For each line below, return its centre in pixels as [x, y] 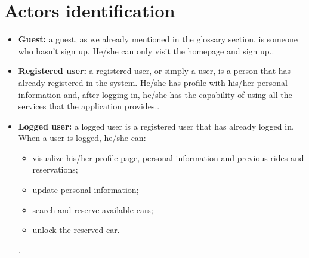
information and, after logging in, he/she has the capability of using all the [155, 94]
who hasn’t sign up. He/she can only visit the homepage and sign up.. [146, 50]
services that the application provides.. [89, 106]
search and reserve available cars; [93, 209]
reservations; [55, 169]
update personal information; [86, 190]
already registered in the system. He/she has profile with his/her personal [153, 82]
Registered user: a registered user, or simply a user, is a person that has [154, 71]
